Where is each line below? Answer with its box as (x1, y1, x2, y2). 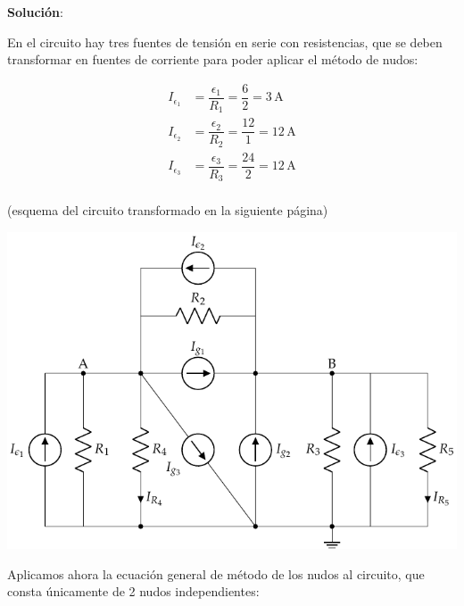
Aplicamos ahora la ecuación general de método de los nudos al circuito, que (7, 564, 425, 583)
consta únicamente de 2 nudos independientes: (7, 582, 260, 601)
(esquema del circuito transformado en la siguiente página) (7, 201, 328, 220)
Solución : (7, 3, 63, 21)
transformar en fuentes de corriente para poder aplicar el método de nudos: (7, 50, 418, 69)
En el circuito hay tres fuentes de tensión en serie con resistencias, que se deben (7, 32, 443, 51)
